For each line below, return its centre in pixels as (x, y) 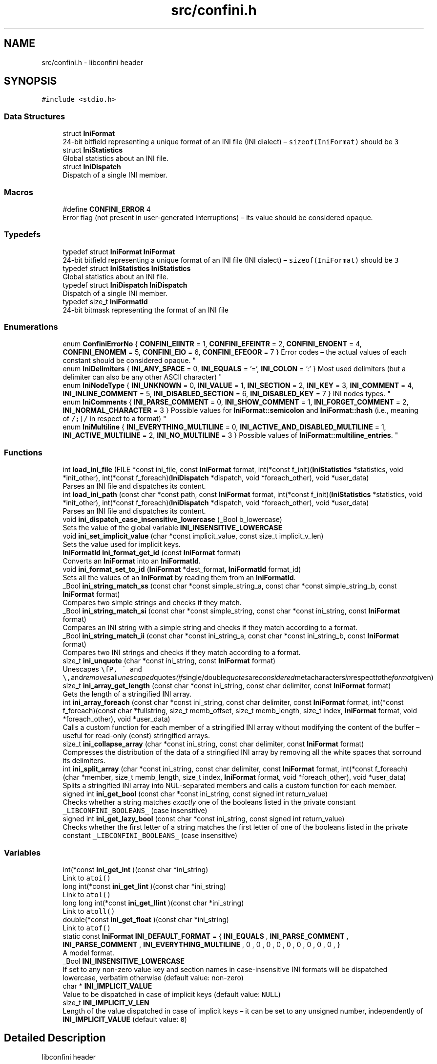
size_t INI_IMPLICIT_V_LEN (106, 1002)
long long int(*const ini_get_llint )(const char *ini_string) (153, 903)
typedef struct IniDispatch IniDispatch (125, 285)
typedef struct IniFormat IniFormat (119, 251)
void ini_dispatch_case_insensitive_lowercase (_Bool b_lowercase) (172, 520)
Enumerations (31, 327)
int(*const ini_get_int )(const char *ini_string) (135, 869)
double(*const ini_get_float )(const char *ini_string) (146, 919)
